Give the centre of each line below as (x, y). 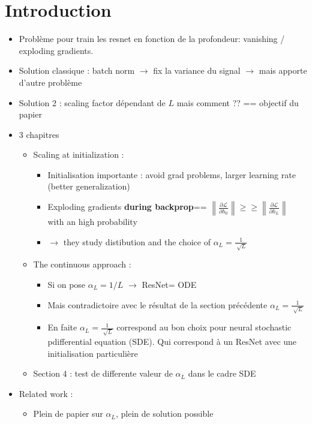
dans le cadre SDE (222, 373)
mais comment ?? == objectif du (238, 102)
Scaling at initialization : (79, 154)
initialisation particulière (93, 353)
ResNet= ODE (169, 284)
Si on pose (67, 284)
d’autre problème (50, 82)
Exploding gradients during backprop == (127, 207)
